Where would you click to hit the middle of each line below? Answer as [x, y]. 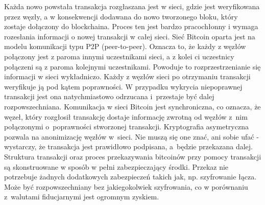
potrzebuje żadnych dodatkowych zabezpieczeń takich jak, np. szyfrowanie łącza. [130, 177]
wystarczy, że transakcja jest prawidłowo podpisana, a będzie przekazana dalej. [129, 146]
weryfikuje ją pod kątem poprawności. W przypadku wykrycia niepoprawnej [123, 86]
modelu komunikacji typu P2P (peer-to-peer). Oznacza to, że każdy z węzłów [125, 46]
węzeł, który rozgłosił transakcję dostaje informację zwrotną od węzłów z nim [126, 116]
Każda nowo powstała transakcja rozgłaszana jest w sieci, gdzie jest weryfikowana [132, 6]
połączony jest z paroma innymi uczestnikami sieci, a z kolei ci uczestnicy [119, 56]
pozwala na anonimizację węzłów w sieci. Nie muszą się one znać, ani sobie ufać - [131, 136]
